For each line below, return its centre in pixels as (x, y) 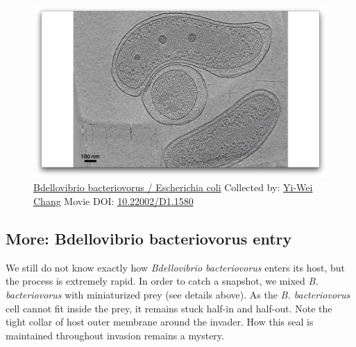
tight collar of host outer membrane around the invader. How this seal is (160, 322)
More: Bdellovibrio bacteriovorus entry (149, 238)
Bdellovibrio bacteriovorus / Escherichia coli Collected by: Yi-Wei (173, 187)
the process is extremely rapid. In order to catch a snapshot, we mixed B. (162, 281)
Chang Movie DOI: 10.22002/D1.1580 (113, 201)
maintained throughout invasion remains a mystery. (115, 335)
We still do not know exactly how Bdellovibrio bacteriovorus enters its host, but (176, 267)
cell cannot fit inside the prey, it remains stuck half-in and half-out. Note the (169, 308)
